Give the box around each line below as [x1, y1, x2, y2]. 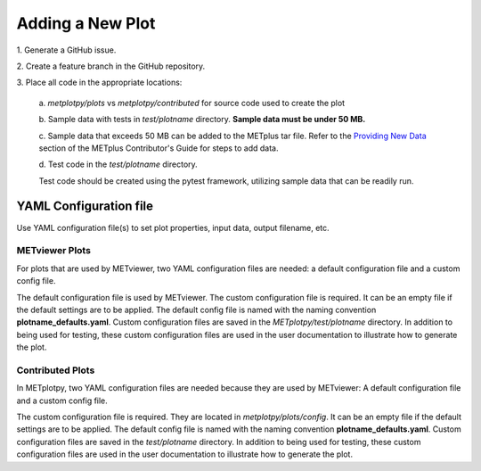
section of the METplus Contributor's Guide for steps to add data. [38, 143, 279, 153]
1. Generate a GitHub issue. [16, 45, 117, 55]
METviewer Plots [16, 244, 91, 257]
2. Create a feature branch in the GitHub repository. [16, 61, 206, 71]
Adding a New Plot [16, 13, 156, 33]
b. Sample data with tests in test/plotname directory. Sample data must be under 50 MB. [38, 114, 366, 125]
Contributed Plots [16, 364, 95, 376]
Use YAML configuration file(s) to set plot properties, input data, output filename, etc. [16, 222, 330, 233]
